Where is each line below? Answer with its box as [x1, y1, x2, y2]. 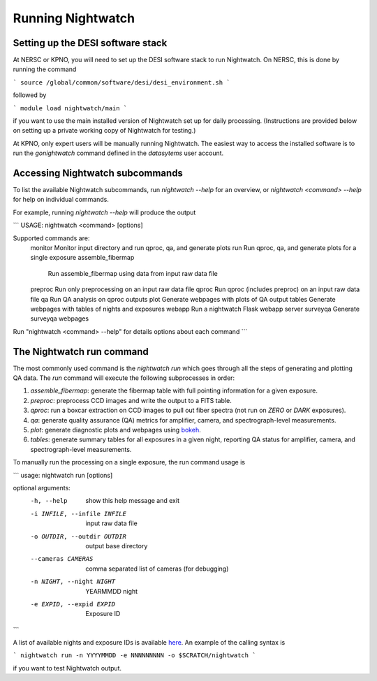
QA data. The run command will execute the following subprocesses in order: [13, 374, 235, 382]
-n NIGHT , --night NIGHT [30, 578, 115, 586]
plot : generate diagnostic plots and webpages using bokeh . [30, 426, 202, 434]
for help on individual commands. [13, 196, 110, 204]
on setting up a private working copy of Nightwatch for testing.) [13, 126, 196, 135]
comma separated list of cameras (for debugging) [85, 564, 229, 573]
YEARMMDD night [85, 587, 138, 595]
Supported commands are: [13, 234, 90, 242]
